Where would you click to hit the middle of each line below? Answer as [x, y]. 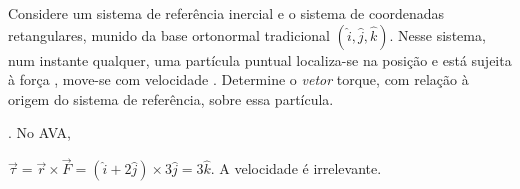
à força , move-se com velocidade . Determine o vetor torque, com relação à [238, 79]
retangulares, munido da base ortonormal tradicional [169, 34]
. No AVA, [39, 132]
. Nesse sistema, [437, 34]
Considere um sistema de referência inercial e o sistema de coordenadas [226, 13]
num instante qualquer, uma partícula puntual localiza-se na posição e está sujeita [260, 59]
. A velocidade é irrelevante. [296, 168]
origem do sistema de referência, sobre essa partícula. [171, 98]
